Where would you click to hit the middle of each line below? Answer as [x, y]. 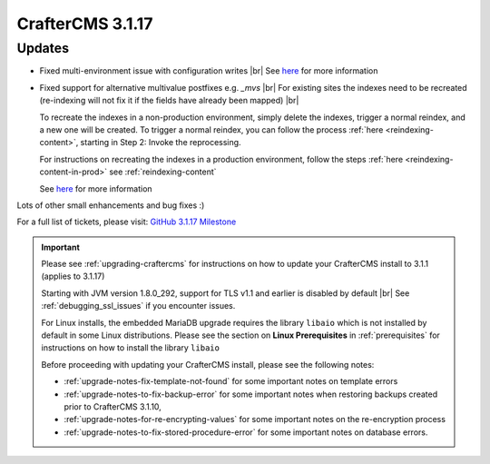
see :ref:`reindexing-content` [163, 172]
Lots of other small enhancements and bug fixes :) [111, 205]
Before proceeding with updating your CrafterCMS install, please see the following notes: [208, 364]
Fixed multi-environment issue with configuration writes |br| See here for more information [209, 71]
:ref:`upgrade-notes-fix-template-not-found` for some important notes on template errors [231, 381]
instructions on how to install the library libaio [130, 348]
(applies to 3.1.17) [73, 276]
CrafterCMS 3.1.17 [85, 24]
